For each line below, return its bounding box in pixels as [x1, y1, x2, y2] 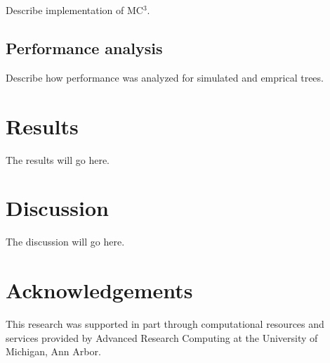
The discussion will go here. [6, 234, 125, 249]
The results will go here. [6, 152, 110, 167]
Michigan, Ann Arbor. [6, 344, 101, 359]
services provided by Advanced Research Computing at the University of [6, 330, 318, 345]
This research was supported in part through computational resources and [6, 316, 324, 331]
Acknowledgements [6, 276, 193, 305]
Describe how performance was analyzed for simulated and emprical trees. [6, 70, 324, 84]
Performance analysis [6, 37, 163, 58]
